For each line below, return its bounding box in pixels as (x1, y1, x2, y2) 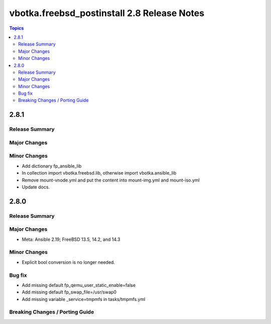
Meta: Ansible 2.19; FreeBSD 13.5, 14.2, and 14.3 (22, 236, 120, 242)
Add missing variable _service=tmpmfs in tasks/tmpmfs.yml (22, 296, 146, 302)
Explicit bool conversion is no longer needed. (22, 259, 115, 265)
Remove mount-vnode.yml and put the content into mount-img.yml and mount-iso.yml (22, 177, 200, 183)
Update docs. (22, 184, 50, 190)
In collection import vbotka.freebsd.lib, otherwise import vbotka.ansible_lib (22, 170, 177, 176)
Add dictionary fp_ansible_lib (22, 163, 82, 169)
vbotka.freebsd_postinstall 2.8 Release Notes (9, 8, 205, 19)
